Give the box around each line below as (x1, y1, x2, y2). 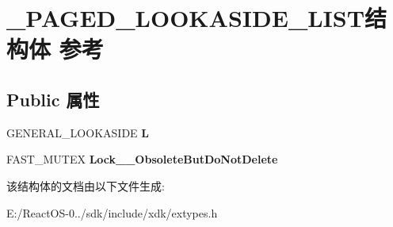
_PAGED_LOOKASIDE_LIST (6, 2, 365, 34)
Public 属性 (6, 87, 100, 111)
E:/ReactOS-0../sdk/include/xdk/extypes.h (6, 204, 218, 221)
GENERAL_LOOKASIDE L (6, 124, 149, 140)
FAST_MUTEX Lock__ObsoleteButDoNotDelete (6, 151, 278, 167)
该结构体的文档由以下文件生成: (6, 177, 165, 194)
